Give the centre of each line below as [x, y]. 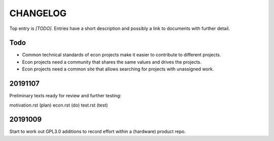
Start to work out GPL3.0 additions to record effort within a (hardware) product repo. [98, 131]
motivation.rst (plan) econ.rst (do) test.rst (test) [59, 105]
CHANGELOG [38, 13]
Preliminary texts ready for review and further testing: [65, 96]
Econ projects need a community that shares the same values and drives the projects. [112, 62]
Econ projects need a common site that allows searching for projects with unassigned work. [118, 69]
